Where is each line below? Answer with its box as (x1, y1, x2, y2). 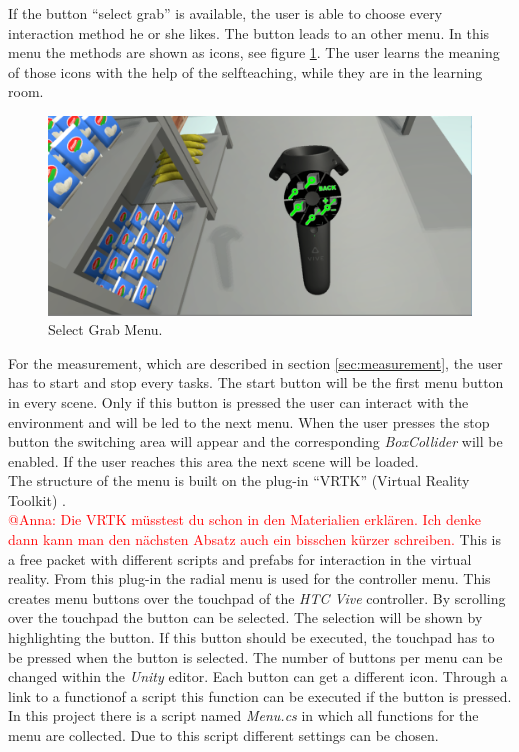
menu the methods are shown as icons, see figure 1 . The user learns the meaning (8, 42, 500, 63)
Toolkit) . (8, 489, 66, 510)
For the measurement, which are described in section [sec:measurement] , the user (8, 352, 503, 373)
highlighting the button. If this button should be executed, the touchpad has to (8, 627, 495, 648)
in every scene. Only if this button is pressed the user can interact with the (8, 391, 469, 412)
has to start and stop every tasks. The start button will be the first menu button (8, 372, 504, 393)
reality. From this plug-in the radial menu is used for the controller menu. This (8, 568, 491, 589)
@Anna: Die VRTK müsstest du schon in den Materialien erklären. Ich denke (8, 509, 481, 530)
